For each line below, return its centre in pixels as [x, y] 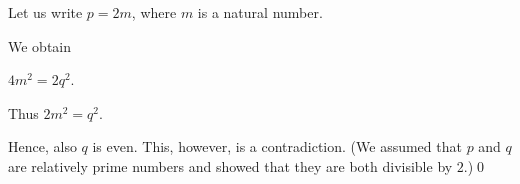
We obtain [40, 45]
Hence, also [42, 146]
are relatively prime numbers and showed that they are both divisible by [230, 165]
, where [154, 12]
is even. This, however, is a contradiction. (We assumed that [277, 146]
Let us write [45, 12]
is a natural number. [260, 12]
